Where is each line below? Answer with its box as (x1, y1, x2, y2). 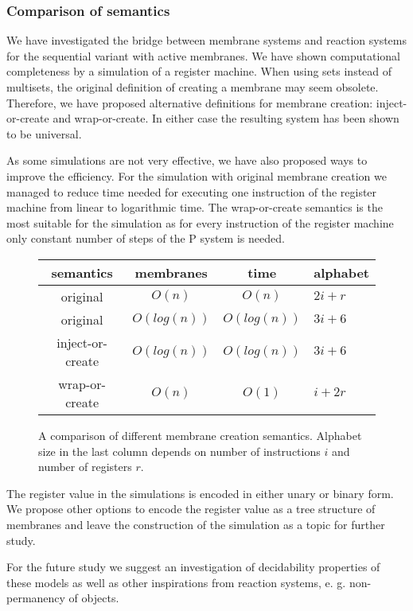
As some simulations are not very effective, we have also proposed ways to (6, 152, 368, 169)
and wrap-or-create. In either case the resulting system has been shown (53, 110, 399, 126)
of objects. (68, 590, 119, 606)
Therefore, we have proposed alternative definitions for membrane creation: (6, 94, 373, 111)
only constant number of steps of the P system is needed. (6, 230, 285, 247)
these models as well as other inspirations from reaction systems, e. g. (6, 574, 346, 590)
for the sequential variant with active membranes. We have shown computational (6, 47, 400, 64)
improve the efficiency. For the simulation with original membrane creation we (6, 167, 388, 184)
